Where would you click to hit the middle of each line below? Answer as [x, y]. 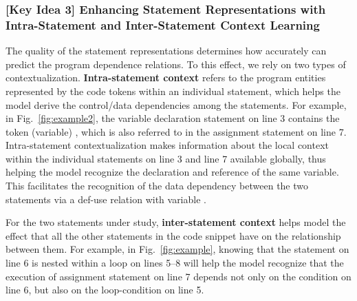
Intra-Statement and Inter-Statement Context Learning [163, 24]
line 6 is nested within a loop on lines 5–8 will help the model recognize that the [175, 263]
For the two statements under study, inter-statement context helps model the [176, 222]
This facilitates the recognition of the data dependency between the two [157, 186]
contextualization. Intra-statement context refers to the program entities [166, 77]
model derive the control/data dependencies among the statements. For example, [176, 104]
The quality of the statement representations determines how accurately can [166, 51]
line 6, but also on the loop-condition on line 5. [105, 290]
